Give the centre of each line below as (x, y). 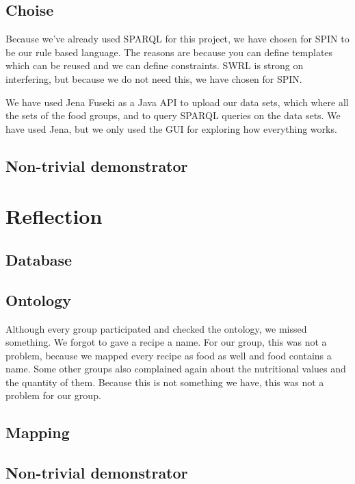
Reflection (54, 216)
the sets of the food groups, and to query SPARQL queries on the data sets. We (173, 115)
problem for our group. (53, 395)
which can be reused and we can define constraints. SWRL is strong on (155, 65)
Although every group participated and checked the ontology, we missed (156, 328)
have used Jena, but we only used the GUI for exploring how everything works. (171, 128)
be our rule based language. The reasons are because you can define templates (169, 52)
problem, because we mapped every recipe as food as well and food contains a (169, 355)
